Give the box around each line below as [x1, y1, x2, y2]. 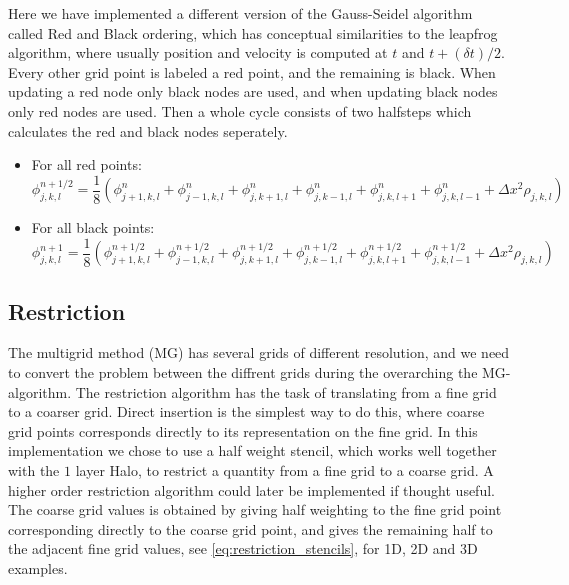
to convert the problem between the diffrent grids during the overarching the [8, 362, 478, 383]
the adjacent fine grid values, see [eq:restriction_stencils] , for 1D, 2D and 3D [8, 538, 478, 559]
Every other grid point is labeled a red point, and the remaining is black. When [8, 61, 496, 82]
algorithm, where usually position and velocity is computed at [8, 42, 388, 63]
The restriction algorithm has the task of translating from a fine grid [75, 381, 497, 402]
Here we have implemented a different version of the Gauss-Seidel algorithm [8, 3, 473, 23]
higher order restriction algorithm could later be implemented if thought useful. [8, 479, 495, 500]
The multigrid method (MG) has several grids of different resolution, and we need [8, 342, 510, 363]
